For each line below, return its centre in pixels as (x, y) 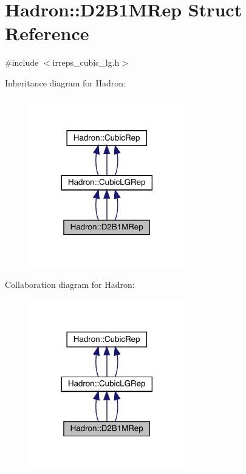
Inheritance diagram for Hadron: (65, 82)
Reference (47, 33)
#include (22, 62)
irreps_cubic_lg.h (86, 62)
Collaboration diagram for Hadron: (70, 284)
